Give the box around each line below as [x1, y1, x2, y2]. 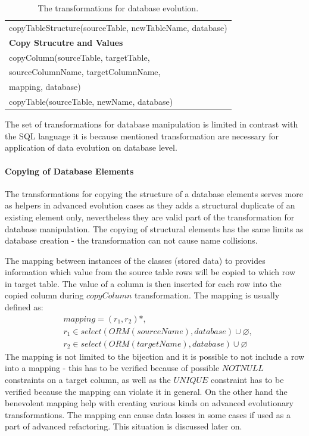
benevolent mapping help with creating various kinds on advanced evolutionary [5, 397, 294, 409]
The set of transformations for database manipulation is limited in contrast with [5, 118, 298, 130]
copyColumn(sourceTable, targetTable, [9, 51, 150, 63]
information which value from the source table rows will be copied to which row [5, 266, 295, 278]
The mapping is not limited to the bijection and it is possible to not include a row [5, 350, 305, 362]
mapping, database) [9, 80, 81, 93]
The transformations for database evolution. [38, 2, 199, 14]
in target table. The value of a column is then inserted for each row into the [5, 277, 282, 289]
